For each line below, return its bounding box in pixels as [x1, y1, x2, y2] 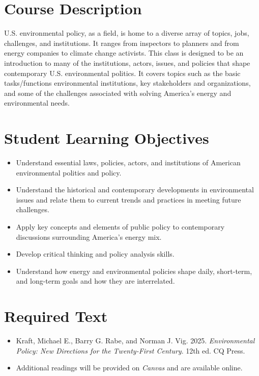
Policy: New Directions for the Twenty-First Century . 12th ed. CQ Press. [16, 345, 245, 356]
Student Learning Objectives [4, 128, 209, 148]
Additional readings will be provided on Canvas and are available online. [16, 362, 243, 373]
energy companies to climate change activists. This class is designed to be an [4, 47, 244, 58]
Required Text [4, 306, 108, 327]
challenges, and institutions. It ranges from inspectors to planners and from [4, 37, 239, 48]
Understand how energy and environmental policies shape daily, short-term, [16, 265, 252, 276]
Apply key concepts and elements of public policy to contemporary [16, 221, 225, 232]
